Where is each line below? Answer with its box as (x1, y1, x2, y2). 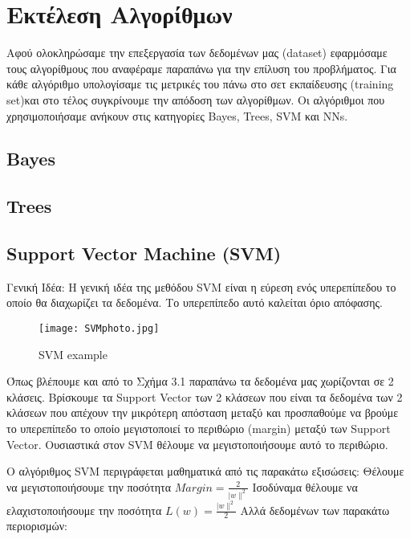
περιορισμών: (6, 517, 67, 534)
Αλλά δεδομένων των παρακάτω (240, 501, 390, 518)
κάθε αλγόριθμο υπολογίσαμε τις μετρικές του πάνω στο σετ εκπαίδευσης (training (6, 76, 394, 92)
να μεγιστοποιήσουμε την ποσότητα (6, 478, 171, 495)
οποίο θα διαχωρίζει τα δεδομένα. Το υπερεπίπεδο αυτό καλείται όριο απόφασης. (6, 294, 383, 311)
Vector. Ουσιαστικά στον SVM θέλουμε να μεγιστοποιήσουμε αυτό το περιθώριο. (6, 435, 388, 452)
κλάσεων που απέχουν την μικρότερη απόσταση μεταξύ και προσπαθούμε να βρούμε (6, 404, 399, 421)
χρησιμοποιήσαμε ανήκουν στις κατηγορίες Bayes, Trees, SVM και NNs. (6, 107, 348, 124)
